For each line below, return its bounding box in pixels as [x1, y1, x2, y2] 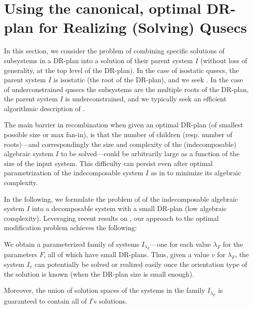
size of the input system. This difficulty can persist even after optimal [4, 158, 213, 168]
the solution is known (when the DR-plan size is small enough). [4, 268, 194, 279]
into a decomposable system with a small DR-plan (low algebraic [32, 203, 227, 214]
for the [223, 239, 243, 249]
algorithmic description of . [4, 103, 85, 113]
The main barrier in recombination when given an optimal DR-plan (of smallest [4, 119, 243, 130]
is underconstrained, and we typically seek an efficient [65, 94, 227, 104]
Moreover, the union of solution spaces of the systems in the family [4, 285, 205, 295]
